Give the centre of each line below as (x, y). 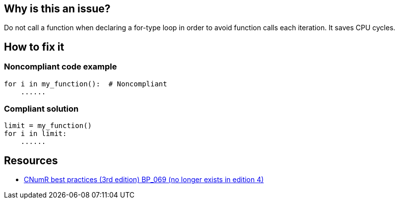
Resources (31, 160)
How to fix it (34, 47)
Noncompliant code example (61, 67)
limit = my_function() (48, 126)
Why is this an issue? (57, 9)
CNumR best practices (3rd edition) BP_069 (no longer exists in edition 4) (144, 180)
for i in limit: (35, 134)
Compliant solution (41, 109)
